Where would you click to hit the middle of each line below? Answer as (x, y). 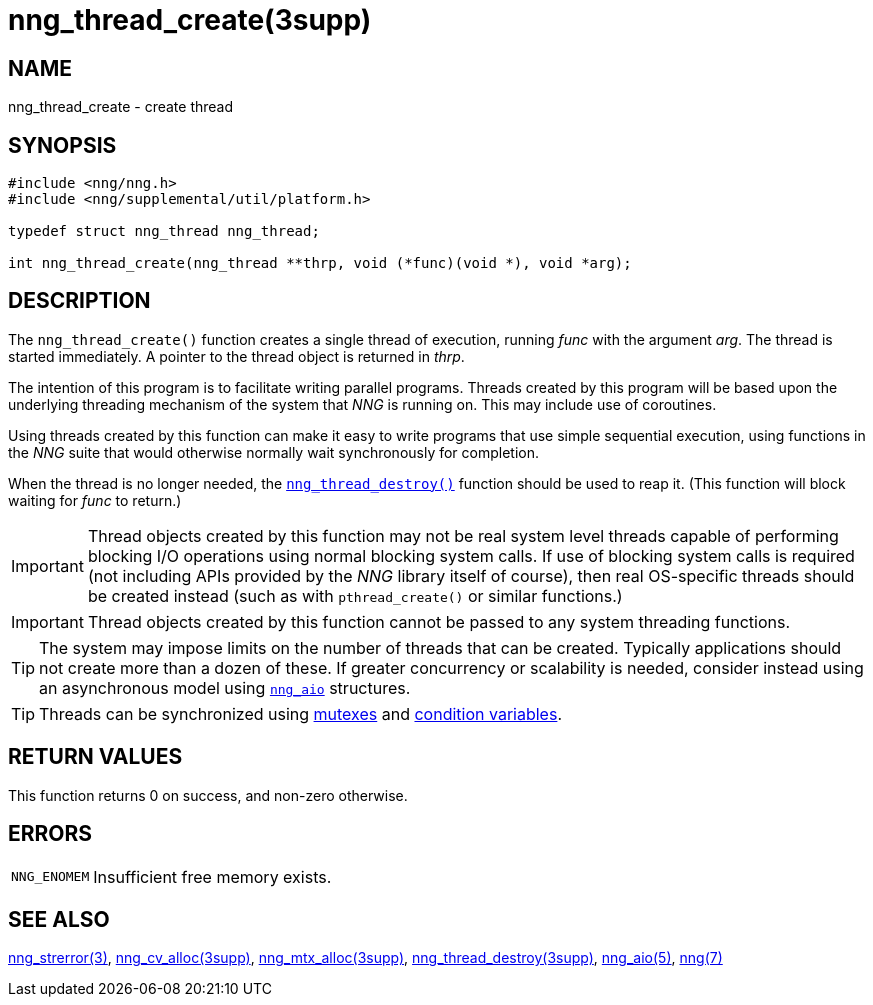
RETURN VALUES (95, 757)
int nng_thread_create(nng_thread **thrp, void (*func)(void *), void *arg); (320, 263)
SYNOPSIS (62, 145)
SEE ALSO (59, 919)
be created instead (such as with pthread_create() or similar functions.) (355, 595)
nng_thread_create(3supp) (190, 20)
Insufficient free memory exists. (212, 876)
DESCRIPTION (79, 301)
